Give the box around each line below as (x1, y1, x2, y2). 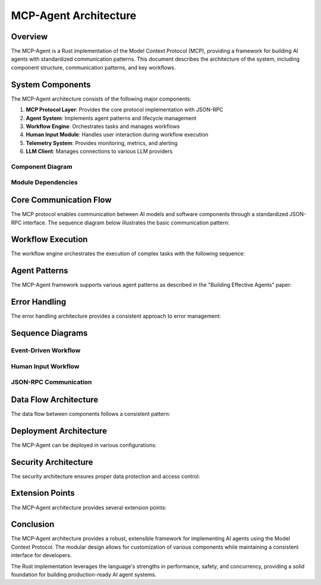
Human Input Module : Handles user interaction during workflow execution (26, 131, 209, 138)
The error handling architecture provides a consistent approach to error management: (11, 312, 221, 320)
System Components (11, 79, 91, 89)
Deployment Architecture (11, 426, 107, 436)
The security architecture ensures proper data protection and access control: (11, 473, 200, 480)
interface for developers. (11, 552, 72, 559)
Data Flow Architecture (11, 395, 99, 405)
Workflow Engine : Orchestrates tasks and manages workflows (26, 123, 180, 130)
